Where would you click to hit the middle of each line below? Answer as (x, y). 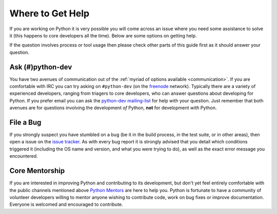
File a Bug (25, 122)
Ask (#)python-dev (41, 67)
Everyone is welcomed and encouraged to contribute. (66, 204)
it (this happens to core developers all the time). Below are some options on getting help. (103, 35)
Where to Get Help (50, 13)
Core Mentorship (37, 171)
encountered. (24, 156)
